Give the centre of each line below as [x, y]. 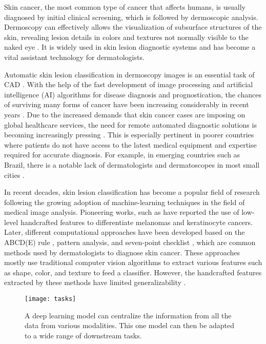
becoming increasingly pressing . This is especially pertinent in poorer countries [129, 135]
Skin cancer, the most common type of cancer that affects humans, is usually [125, 7]
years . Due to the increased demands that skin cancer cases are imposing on [125, 114]
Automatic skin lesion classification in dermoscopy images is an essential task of [129, 74]
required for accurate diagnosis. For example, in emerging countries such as [122, 155]
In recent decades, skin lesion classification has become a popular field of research [132, 192]
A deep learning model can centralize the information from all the [128, 315]
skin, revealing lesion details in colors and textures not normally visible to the [126, 37]
